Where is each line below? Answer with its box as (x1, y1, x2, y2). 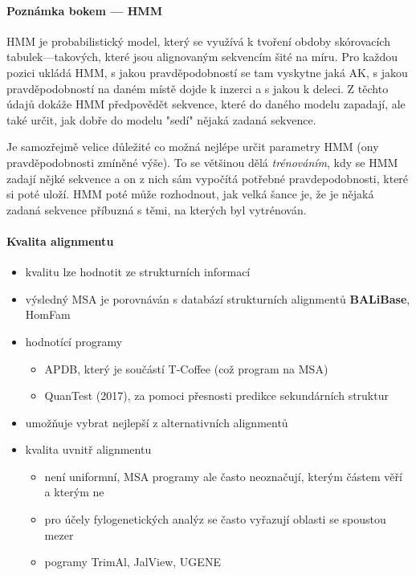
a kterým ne (44, 483, 104, 500)
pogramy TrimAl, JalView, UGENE (44, 553, 221, 570)
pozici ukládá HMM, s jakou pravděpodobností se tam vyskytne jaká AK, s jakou (6, 63, 408, 80)
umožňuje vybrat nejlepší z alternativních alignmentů (25, 414, 288, 430)
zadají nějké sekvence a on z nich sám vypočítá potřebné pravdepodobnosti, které (6, 169, 409, 186)
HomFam (25, 306, 71, 323)
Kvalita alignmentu (6, 232, 114, 249)
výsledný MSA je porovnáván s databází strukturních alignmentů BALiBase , (25, 290, 410, 307)
